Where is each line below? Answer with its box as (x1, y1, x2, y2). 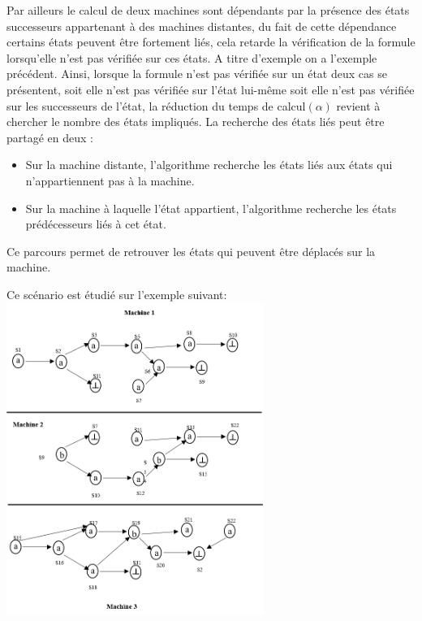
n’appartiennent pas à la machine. (25, 172, 195, 189)
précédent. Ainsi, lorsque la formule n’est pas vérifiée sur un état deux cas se (6, 65, 387, 82)
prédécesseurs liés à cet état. (25, 215, 166, 232)
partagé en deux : (6, 128, 93, 145)
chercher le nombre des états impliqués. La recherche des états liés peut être (6, 113, 385, 130)
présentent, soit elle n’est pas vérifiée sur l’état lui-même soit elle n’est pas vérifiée (6, 80, 415, 98)
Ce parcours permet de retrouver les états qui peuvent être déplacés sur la (6, 242, 376, 259)
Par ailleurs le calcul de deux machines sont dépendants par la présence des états (6, 2, 410, 18)
